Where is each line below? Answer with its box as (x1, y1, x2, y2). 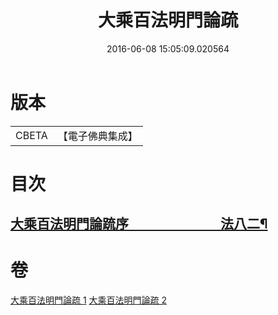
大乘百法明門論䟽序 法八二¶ (10, 216, 268, 233)
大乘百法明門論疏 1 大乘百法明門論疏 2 (10, 294, 168, 306)
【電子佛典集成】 (57, 129, 138, 143)
